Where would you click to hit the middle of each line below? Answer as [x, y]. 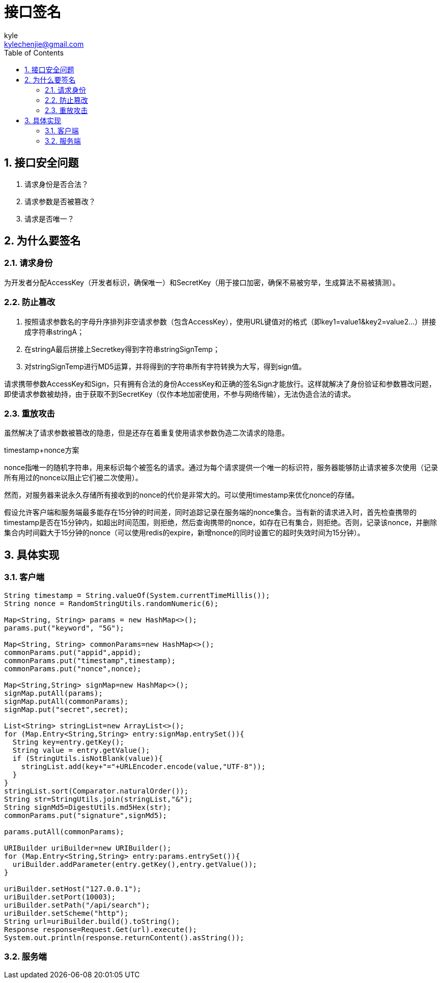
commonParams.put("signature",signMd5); [86, 815]
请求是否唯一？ [49, 219]
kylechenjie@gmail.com [44, 44]
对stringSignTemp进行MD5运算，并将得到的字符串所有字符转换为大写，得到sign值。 [165, 366]
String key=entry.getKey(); [68, 742]
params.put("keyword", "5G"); [64, 628]
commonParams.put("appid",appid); [73, 652]
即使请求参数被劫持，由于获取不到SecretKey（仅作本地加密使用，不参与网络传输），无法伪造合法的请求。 [180, 394]
